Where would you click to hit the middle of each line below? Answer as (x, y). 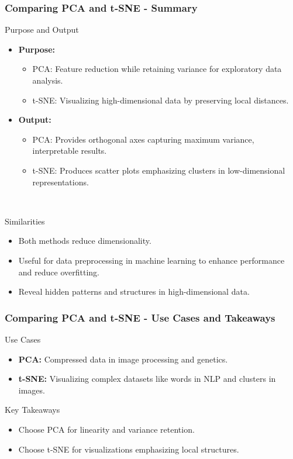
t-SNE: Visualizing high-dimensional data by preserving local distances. (161, 100)
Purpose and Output (42, 30)
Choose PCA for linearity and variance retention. (106, 429)
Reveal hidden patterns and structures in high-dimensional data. (134, 291)
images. (32, 390)
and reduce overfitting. (59, 272)
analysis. (48, 80)
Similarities (25, 221)
